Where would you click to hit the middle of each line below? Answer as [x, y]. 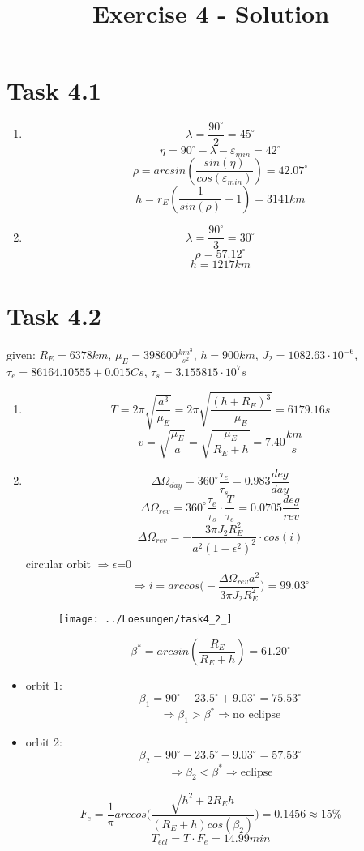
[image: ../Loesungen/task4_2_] [145, 620]
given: [21, 355]
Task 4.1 [54, 90]
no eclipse [257, 715]
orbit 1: [44, 685]
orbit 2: [44, 742]
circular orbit [58, 563]
